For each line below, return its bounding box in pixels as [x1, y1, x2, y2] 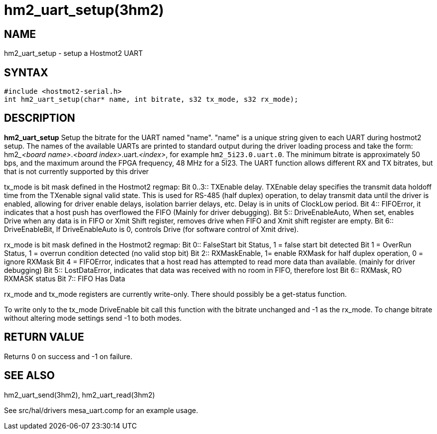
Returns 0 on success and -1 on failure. [4, 352, 133, 361]
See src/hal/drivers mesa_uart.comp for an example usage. [4, 406, 198, 415]
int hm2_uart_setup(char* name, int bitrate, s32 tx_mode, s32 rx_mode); [4, 95, 299, 104]
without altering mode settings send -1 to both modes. [4, 313, 182, 322]
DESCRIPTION [4, 112, 75, 125]
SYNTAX [4, 66, 48, 79]
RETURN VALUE [4, 331, 84, 344]
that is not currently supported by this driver [4, 167, 149, 176]
